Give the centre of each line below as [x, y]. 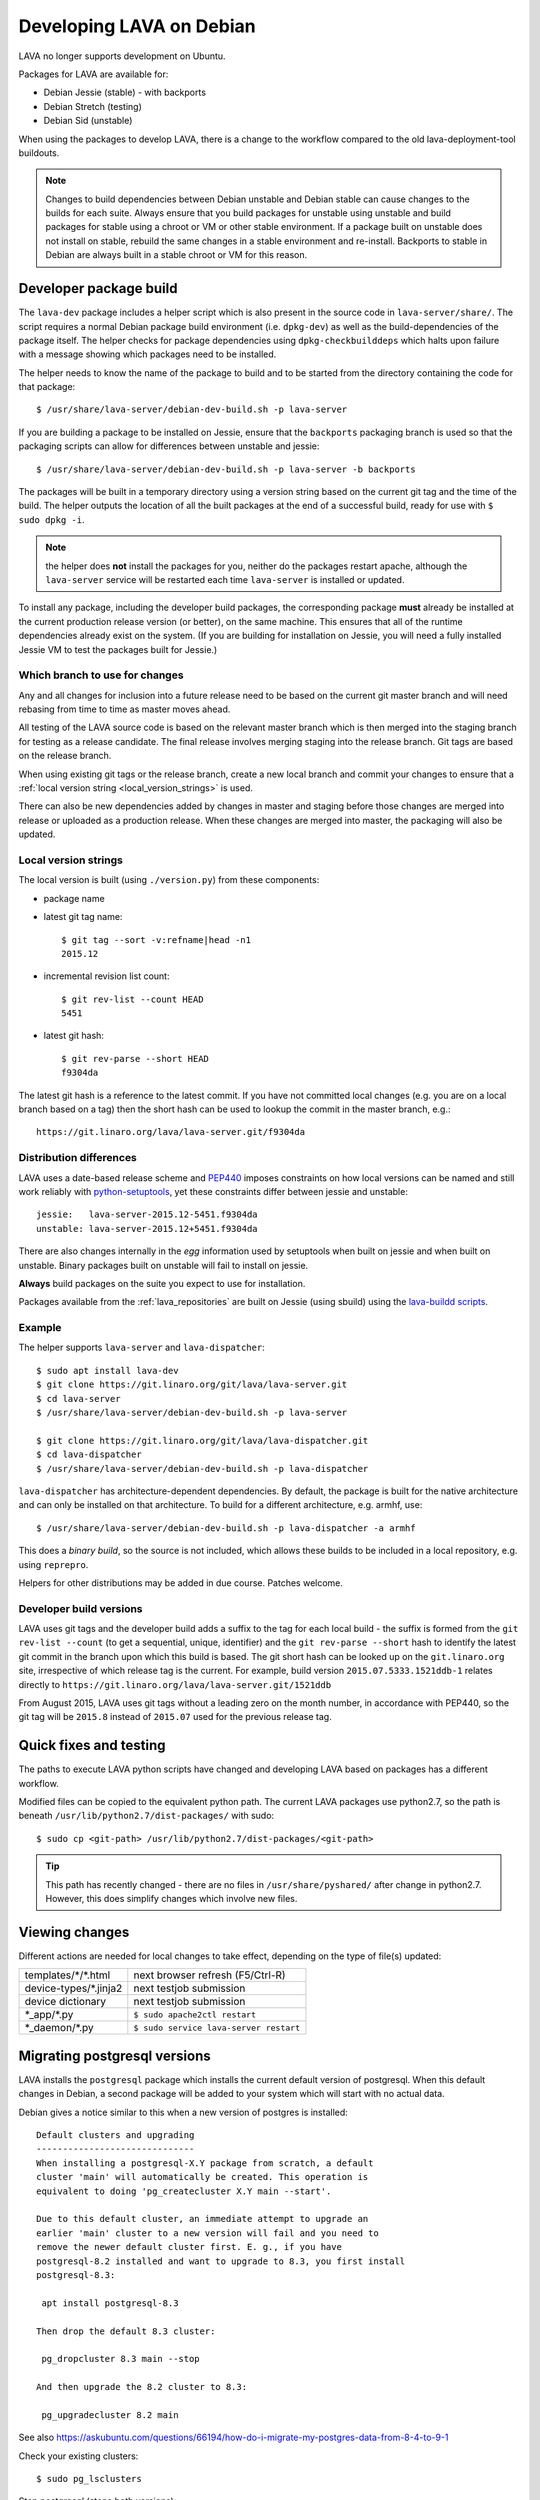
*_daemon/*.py [59, 2028]
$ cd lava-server [78, 1398]
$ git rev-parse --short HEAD [135, 1058]
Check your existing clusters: [78, 2456]
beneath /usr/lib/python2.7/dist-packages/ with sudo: [146, 1816]
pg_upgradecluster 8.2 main [110, 2414]
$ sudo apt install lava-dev [107, 1370]
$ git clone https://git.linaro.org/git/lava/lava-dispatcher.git [202, 1440]
